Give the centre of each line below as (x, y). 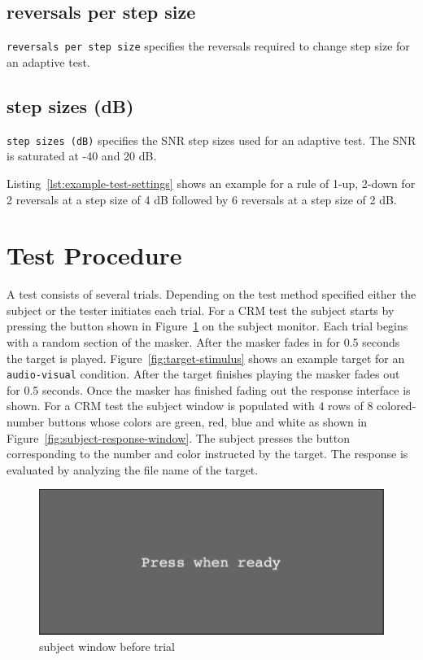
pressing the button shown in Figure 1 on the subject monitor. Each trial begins (207, 326)
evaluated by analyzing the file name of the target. (133, 469)
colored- (397, 406)
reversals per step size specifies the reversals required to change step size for (208, 46)
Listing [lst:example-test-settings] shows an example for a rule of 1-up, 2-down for (211, 183)
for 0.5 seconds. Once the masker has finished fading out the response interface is (209, 389)
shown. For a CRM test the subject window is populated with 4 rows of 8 (190, 406)
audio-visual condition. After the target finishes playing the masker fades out (203, 374)
